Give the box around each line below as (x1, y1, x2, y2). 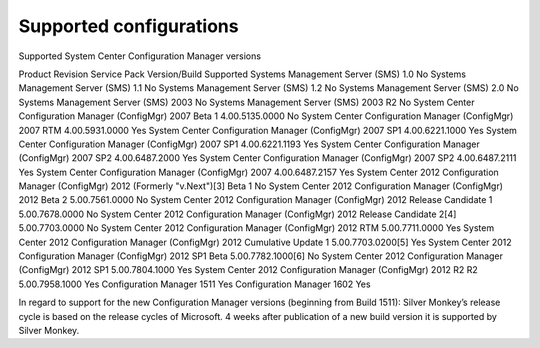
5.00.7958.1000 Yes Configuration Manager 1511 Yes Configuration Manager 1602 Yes (18, 278, 371, 290)
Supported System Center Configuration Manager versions (18, 50, 262, 62)
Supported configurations (18, 15, 239, 37)
